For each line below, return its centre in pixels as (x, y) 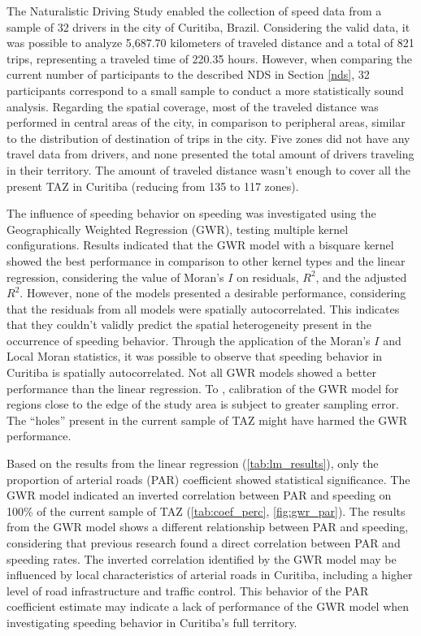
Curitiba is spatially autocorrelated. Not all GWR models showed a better (191, 372)
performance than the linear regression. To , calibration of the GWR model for (203, 388)
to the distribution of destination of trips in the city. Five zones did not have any (208, 138)
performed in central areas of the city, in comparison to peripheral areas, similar (206, 122)
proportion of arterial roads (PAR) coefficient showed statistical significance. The (208, 479)
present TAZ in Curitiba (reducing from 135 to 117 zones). (153, 186)
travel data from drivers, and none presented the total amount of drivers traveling (210, 154)
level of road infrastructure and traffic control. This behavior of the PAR (188, 590)
